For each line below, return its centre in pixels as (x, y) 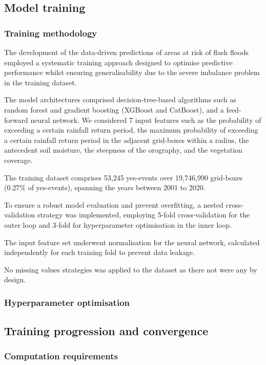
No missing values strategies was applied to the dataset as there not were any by (131, 269)
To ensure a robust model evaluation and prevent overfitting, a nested (114, 204)
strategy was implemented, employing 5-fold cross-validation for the (144, 215)
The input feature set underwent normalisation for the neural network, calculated (132, 242)
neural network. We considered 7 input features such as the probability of (146, 120)
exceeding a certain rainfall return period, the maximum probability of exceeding (131, 130)
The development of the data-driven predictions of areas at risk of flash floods (126, 52)
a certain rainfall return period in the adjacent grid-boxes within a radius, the (127, 140)
